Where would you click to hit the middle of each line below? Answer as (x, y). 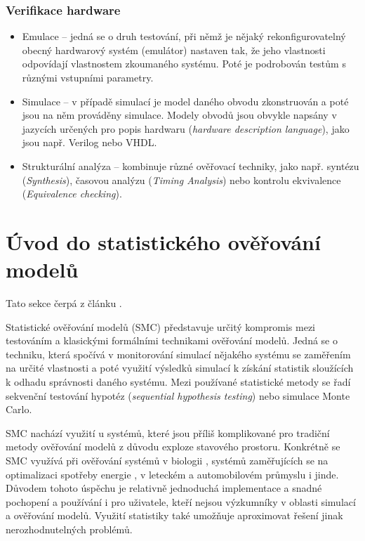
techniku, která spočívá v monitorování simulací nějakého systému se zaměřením (178, 354)
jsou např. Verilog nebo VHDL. (89, 142)
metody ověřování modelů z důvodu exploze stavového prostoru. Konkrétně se (173, 447)
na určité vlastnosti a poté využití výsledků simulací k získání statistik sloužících (180, 368)
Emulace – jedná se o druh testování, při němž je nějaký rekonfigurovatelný (184, 36)
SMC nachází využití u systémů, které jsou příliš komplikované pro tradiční (168, 432)
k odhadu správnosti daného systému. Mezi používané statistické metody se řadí (178, 382)
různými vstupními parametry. (88, 77)
